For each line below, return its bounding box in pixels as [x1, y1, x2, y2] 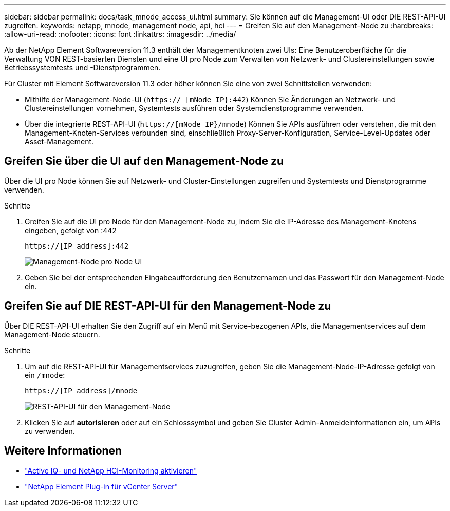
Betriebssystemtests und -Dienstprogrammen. [4, 63, 161, 72]
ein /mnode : [25, 370, 65, 380]
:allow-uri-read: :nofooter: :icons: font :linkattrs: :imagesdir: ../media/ [4, 30, 236, 39]
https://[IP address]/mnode [25, 386, 138, 395]
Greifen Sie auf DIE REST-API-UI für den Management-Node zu [4, 299, 331, 313]
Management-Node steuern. [4, 330, 100, 339]
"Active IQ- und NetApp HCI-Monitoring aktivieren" [25, 466, 197, 475]
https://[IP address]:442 [25, 241, 129, 250]
